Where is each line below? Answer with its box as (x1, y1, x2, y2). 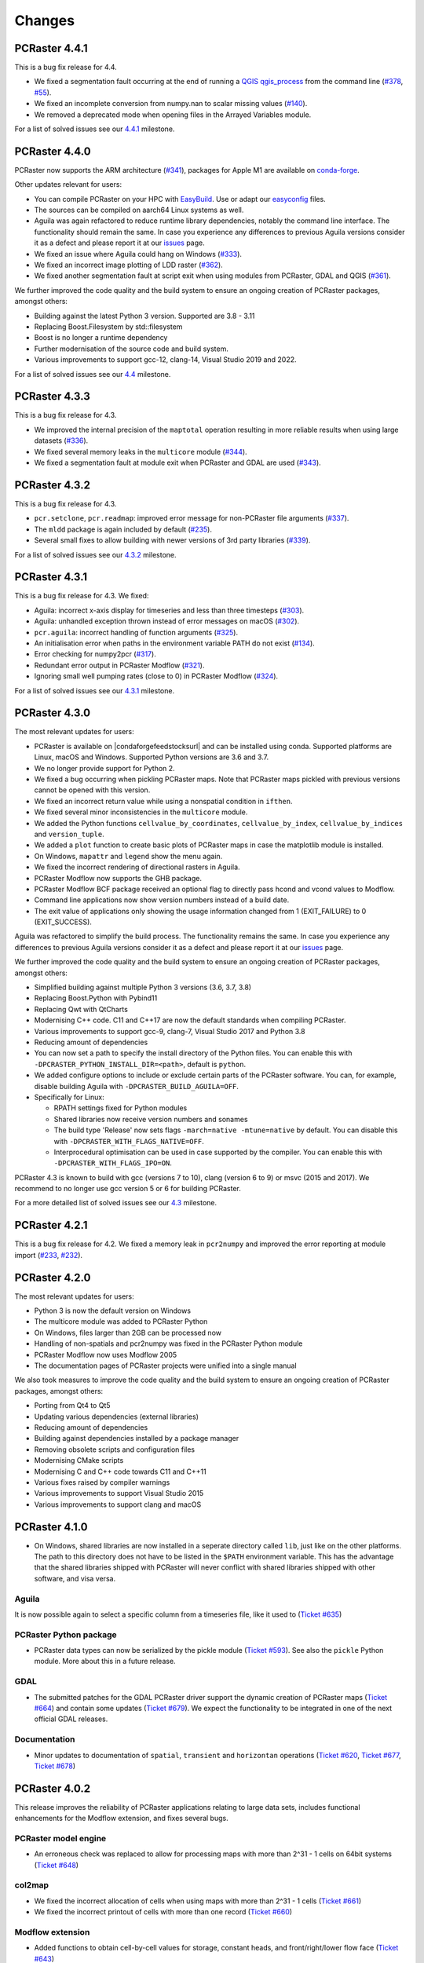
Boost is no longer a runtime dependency (34, 333, 168, 342)
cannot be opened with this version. (34, 785, 151, 795)
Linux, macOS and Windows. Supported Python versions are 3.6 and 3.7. (34, 752, 269, 762)
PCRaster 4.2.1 (14, 1219, 88, 1232)
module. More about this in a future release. (34, 1657, 176, 1666)
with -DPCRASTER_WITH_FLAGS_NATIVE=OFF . (53, 1136, 204, 1146)
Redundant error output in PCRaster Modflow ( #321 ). (34, 660, 205, 670)
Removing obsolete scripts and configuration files (34, 1445, 196, 1454)
